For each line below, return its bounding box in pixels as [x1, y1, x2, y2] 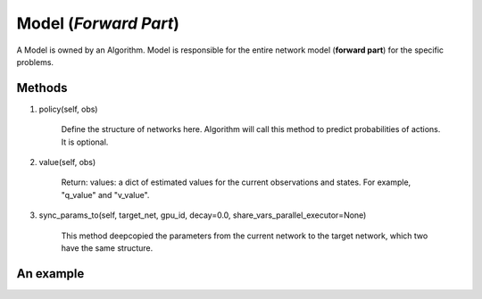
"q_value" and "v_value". [61, 189, 150, 200]
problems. [16, 56, 54, 67]
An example [16, 266, 85, 281]
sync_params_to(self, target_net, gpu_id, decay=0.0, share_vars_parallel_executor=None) [38, 210, 367, 220]
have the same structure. [61, 242, 154, 253]
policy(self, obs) [38, 104, 98, 114]
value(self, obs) [38, 157, 96, 168]
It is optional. [61, 137, 109, 147]
